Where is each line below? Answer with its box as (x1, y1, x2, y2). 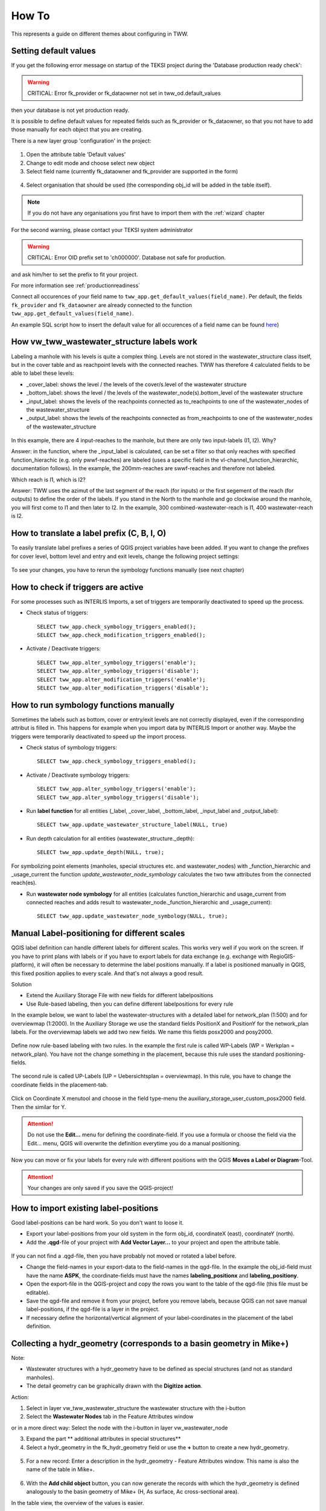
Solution (11, 980, 32, 988)
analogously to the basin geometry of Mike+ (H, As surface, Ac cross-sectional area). (26, 1488, 240, 1495)
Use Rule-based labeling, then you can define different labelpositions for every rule (26, 1000, 234, 1008)
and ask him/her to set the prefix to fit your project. (11, 271, 138, 278)
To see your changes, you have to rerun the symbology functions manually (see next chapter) (11, 566, 245, 574)
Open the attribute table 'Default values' (26, 151, 126, 158)
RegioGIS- (269, 953, 296, 960)
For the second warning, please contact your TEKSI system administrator (11, 226, 193, 233)
